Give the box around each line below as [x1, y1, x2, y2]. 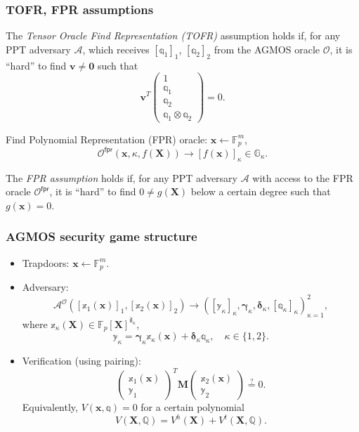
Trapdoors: [22, 255, 70, 270]
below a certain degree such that [190, 184, 331, 199]
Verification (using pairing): [22, 353, 141, 368]
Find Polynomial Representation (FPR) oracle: [6, 131, 208, 146]
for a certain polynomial [141, 400, 244, 414]
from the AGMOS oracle [214, 41, 320, 56]
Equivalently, [22, 400, 78, 414]
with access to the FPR [252, 170, 353, 185]
